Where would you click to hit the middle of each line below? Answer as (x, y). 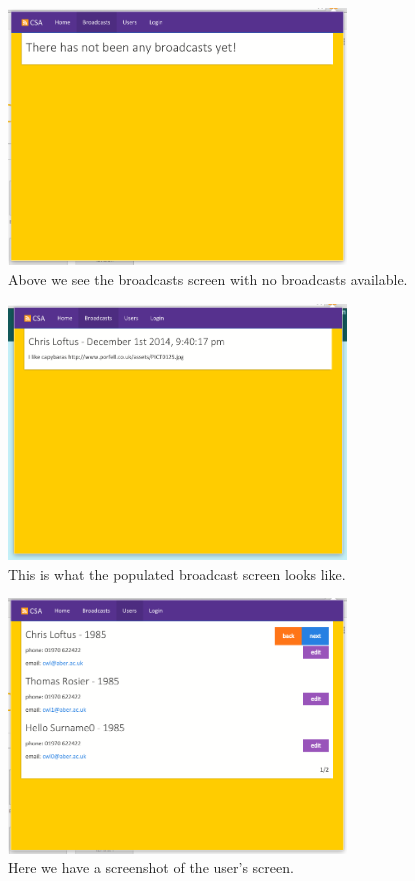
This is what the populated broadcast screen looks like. (177, 573)
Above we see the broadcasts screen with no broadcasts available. (208, 278)
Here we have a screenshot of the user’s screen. (151, 867)
